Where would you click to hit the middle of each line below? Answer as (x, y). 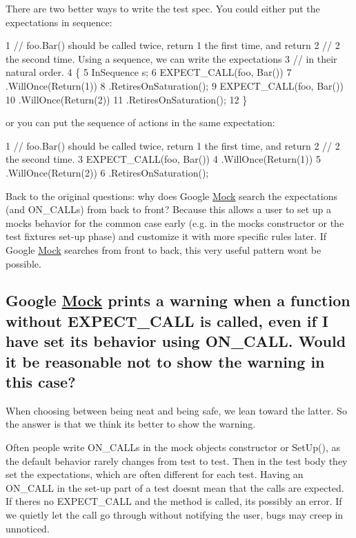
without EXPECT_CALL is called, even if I (167, 320)
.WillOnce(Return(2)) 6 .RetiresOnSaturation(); (107, 172)
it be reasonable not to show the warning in (165, 361)
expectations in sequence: (59, 22)
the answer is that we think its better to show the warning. (131, 424)
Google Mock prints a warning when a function (178, 300)
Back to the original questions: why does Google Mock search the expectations (172, 196)
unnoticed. (28, 528)
